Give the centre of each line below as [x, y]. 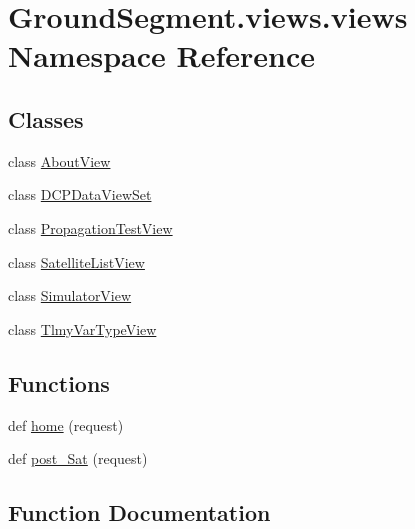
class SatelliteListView [76, 261]
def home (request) [66, 424]
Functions [59, 382]
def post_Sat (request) [78, 458]
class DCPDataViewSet [80, 194]
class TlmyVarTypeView [82, 328]
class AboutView [59, 160]
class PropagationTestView [90, 227]
